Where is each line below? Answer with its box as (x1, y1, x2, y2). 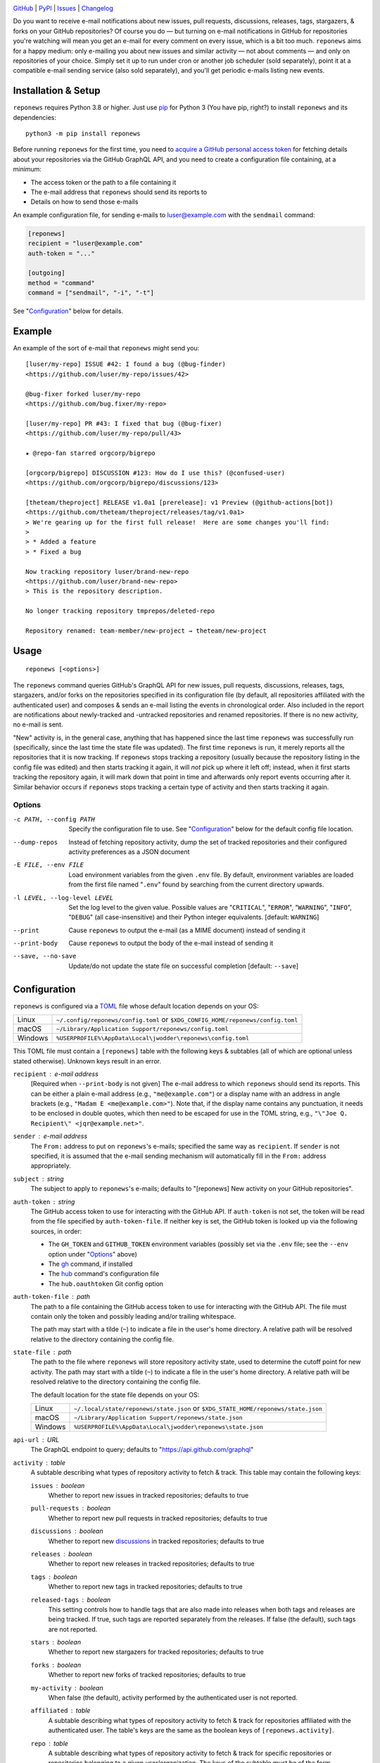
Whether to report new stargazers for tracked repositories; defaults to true (48, 1647, 264, 1657)
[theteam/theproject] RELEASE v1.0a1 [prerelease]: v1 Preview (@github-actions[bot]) (25, 498, 334, 506)
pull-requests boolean (30, 1504, 111, 1513)
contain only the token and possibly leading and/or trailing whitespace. (30, 1312, 236, 1320)
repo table (30, 1739, 68, 1747)
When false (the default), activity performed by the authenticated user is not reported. (48, 1693, 298, 1702)
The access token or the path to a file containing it (30, 178, 177, 186)
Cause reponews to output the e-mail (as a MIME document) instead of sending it (68, 926, 306, 934)
